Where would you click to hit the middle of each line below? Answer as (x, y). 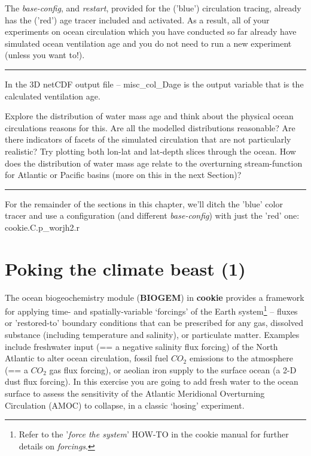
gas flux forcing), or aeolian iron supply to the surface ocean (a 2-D (173, 369)
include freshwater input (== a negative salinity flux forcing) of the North (141, 346)
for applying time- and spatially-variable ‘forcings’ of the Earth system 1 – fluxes (151, 310)
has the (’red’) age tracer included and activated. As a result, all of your (137, 19)
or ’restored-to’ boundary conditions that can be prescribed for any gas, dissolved (154, 323)
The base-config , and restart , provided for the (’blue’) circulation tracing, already (153, 8)
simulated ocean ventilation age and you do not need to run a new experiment (148, 43)
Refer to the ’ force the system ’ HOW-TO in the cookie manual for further (154, 434)
